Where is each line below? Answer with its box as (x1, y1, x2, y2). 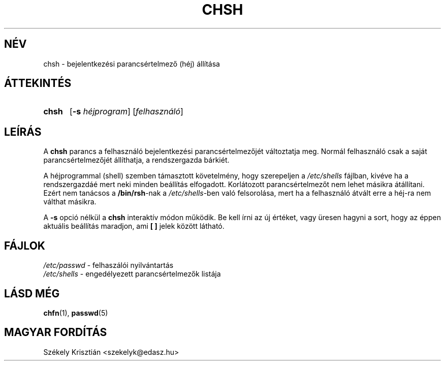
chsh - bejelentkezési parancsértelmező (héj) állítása (43, 59, 220, 68)
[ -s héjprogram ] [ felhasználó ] (69, 106, 183, 117)
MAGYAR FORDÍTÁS (4, 326, 107, 339)
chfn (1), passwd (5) (43, 308, 108, 317)
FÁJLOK (4, 239, 45, 252)
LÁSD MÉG (4, 287, 60, 300)
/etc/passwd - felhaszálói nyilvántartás (43, 261, 174, 270)
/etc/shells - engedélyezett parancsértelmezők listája (43, 269, 221, 279)
